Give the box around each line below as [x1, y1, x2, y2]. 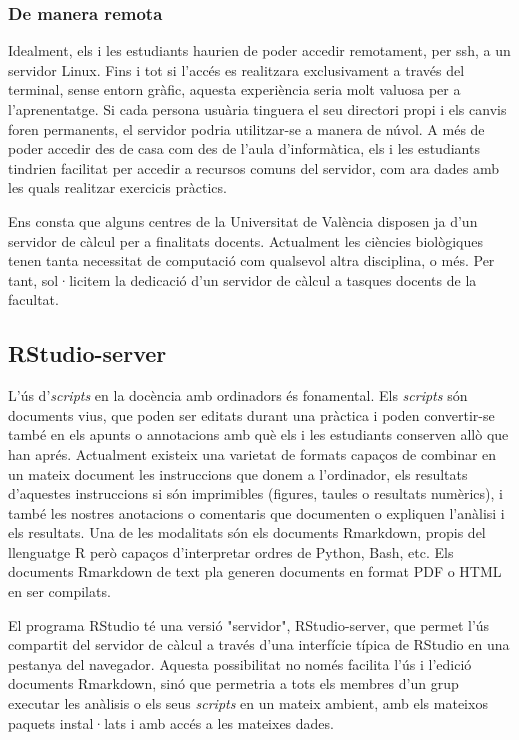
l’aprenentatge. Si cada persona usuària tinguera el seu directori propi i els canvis [8, 99, 507, 119]
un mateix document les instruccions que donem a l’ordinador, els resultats [8, 463, 468, 484]
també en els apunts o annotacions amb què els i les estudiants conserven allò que [8, 424, 509, 445]
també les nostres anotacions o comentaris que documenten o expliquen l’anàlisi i [8, 502, 505, 523]
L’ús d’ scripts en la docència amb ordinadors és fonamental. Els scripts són [8, 385, 468, 406]
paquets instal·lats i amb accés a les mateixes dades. [8, 712, 334, 733]
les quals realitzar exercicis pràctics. [8, 177, 227, 198]
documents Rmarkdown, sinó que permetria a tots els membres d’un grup [8, 673, 459, 694]
